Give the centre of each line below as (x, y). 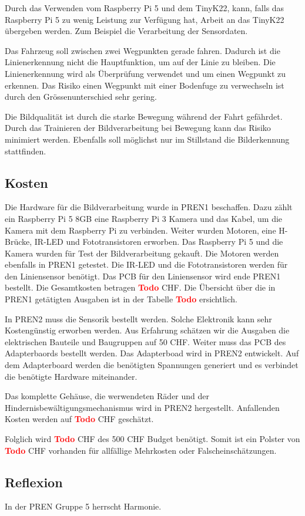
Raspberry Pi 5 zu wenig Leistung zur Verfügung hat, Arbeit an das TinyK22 (145, 19)
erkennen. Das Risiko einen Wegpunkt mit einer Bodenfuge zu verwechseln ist (145, 85)
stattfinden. (26, 151)
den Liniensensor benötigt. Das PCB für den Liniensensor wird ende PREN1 (143, 276)
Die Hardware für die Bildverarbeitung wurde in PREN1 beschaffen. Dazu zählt (149, 207)
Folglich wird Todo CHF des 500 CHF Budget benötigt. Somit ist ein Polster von (152, 439)
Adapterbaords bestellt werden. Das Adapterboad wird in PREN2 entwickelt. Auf (152, 353)
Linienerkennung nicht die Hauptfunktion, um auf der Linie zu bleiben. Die (140, 62)
